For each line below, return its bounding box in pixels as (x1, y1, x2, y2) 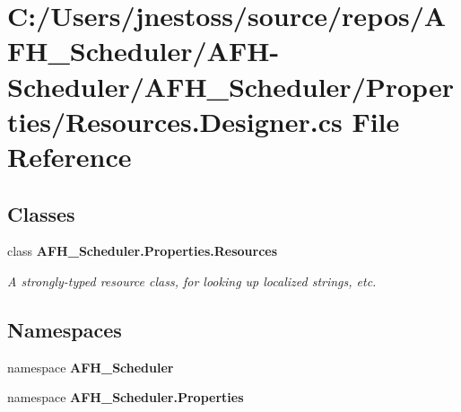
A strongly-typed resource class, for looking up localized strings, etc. (7, 271, 377, 290)
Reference (7, 137, 132, 174)
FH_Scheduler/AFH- (7, 32, 280, 69)
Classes (7, 199, 75, 227)
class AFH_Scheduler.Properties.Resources (7, 241, 278, 260)
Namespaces (7, 315, 122, 343)
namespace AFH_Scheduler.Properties (7, 388, 244, 407)
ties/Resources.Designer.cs (7, 102, 343, 139)
